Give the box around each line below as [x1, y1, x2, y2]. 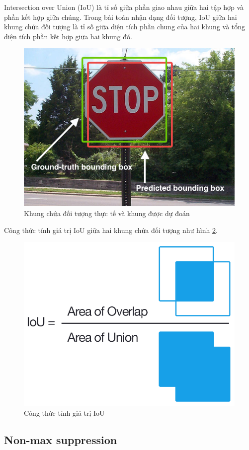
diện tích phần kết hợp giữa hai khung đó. [4, 31, 132, 41]
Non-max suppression [4, 432, 117, 448]
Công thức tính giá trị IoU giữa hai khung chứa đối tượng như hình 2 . [4, 225, 218, 235]
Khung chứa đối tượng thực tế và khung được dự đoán [24, 208, 190, 218]
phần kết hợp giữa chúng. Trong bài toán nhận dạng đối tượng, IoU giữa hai [4, 11, 237, 22]
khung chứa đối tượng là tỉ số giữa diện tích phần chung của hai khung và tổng [4, 21, 246, 32]
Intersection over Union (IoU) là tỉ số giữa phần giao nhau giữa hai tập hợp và [4, 2, 244, 12]
